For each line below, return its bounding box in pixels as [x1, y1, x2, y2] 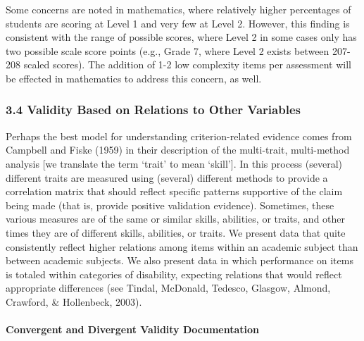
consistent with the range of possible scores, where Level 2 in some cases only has [6, 30, 357, 44]
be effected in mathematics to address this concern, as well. [6, 70, 262, 85]
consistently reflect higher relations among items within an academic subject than [6, 239, 358, 254]
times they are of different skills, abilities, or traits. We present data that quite [6, 225, 346, 240]
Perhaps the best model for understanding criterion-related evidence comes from [6, 128, 352, 143]
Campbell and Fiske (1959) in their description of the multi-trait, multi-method [6, 142, 350, 157]
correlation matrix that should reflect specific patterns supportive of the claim [6, 184, 343, 199]
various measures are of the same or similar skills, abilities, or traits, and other [6, 211, 346, 226]
